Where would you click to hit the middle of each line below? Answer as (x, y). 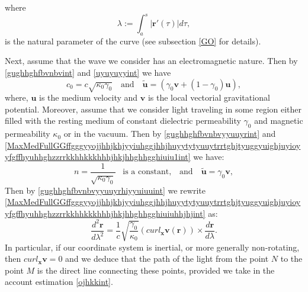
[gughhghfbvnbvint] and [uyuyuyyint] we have (88, 73)
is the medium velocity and (88, 97)
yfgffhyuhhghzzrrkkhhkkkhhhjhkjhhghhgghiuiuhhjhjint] (105, 213)
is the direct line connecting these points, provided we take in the (156, 270)
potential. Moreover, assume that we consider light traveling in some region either (153, 109)
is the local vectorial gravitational (209, 97)
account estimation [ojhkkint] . (59, 282)
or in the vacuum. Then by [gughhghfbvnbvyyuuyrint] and (170, 134)
